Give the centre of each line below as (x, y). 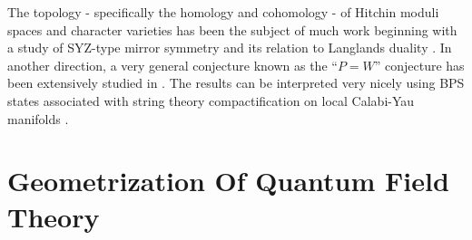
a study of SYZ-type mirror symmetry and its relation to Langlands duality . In (230, 48)
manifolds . (38, 118)
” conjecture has (419, 65)
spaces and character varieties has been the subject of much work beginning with (232, 29)
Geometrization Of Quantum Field (228, 181)
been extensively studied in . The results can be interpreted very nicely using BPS (236, 83)
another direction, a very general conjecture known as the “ (172, 65)
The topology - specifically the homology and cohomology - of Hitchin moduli (223, 12)
